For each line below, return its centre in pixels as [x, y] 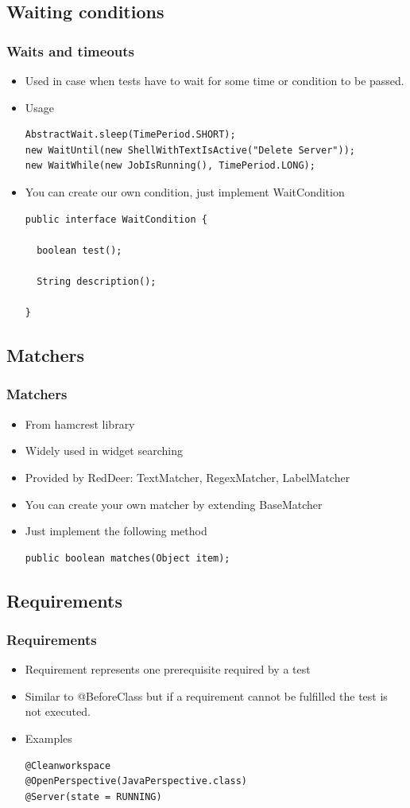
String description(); [97, 281]
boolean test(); [79, 250]
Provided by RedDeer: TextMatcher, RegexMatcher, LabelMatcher [188, 477]
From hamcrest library [80, 423]
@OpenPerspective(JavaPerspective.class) [136, 781]
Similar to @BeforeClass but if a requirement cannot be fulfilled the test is [206, 695]
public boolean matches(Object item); [128, 558]
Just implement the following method [116, 531]
